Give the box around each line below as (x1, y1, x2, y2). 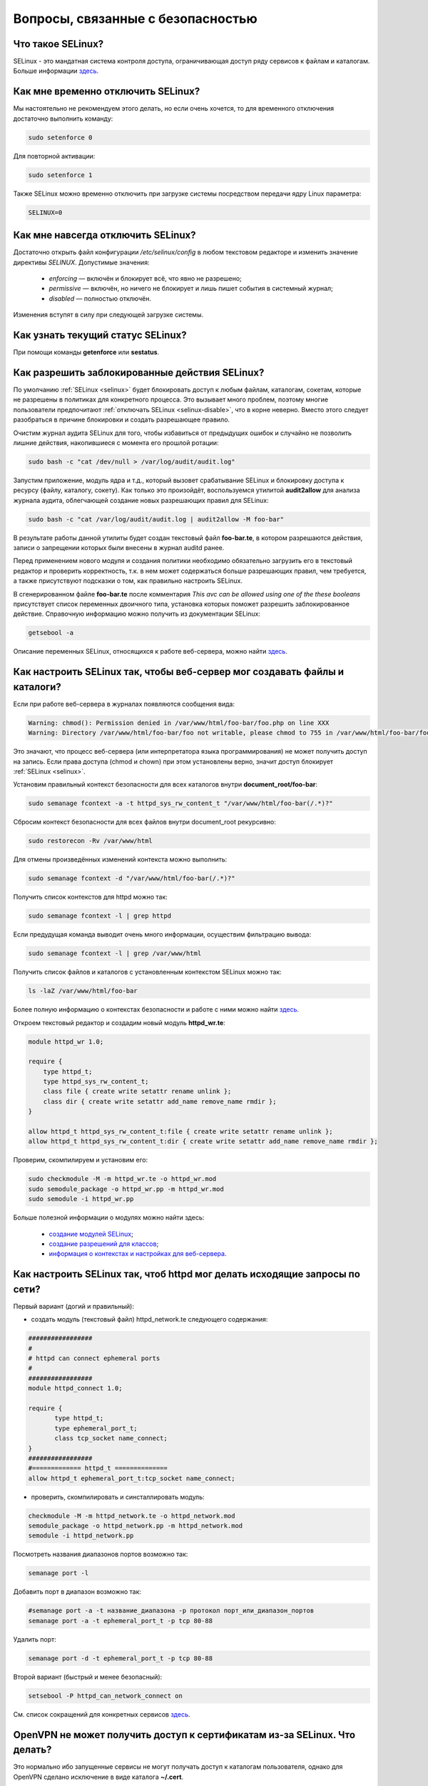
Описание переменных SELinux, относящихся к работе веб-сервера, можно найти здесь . (13, 647, 288, 656)
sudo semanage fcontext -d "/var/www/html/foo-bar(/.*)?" (28, 874, 235, 882)
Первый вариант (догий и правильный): (13, 1302, 135, 1310)
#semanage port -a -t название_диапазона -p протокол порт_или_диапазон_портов (28, 1607, 315, 1615)
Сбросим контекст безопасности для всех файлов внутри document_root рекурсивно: (13, 818, 276, 827)
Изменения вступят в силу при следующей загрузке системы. (13, 311, 203, 319)
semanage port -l (28, 1569, 89, 1577)
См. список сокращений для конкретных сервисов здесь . (13, 1710, 190, 1718)
